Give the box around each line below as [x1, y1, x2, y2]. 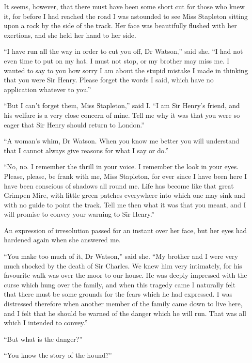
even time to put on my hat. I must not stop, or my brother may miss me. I [4, 55, 230, 65]
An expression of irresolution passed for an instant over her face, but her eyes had [4, 225, 247, 235]
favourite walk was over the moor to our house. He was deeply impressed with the [4, 270, 247, 280]
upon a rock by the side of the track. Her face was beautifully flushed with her [4, 20, 237, 31]
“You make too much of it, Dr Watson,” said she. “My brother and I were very [4, 251, 238, 261]
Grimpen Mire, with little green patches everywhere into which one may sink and [4, 190, 245, 200]
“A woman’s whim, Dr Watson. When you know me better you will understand [4, 136, 239, 146]
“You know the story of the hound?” [4, 350, 112, 360]
